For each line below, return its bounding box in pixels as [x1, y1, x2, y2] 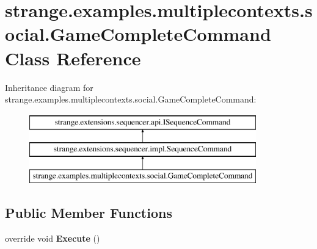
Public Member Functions [5, 203, 172, 222]
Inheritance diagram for [5, 81, 93, 93]
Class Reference [5, 45, 141, 70]
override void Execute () [5, 231, 100, 244]
